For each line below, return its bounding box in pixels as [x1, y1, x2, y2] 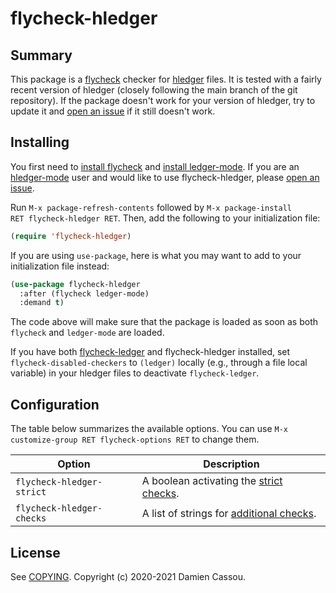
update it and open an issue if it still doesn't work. [10, 105, 216, 117]
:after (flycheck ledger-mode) [19, 288, 150, 299]
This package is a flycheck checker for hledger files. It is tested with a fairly [10, 73, 322, 85]
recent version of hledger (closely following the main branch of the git [10, 84, 298, 96]
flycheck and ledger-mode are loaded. [10, 327, 165, 339]
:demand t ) [19, 298, 65, 308]
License [10, 544, 61, 561]
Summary [10, 47, 73, 64]
